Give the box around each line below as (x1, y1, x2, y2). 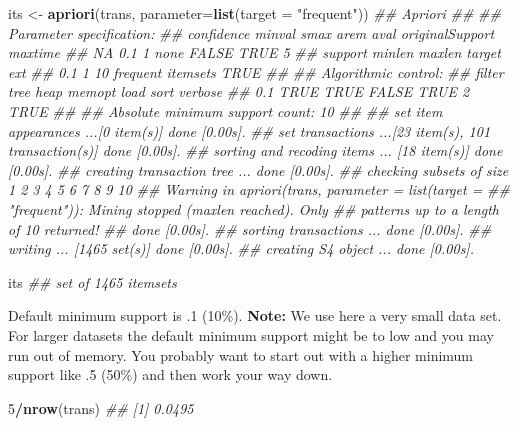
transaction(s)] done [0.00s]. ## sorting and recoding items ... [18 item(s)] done (8, 140, 503, 161)
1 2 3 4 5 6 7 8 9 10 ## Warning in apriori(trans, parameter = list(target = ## (8, 179, 510, 200)
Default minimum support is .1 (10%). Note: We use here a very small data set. (8, 305, 502, 326)
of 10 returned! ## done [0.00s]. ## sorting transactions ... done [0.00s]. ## (8, 218, 492, 239)
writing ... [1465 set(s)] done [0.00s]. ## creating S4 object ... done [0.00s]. (8, 238, 474, 259)
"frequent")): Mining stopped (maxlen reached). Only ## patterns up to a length (8, 198, 500, 219)
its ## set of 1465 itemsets (8, 271, 177, 292)
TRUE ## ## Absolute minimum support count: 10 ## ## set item (8, 100, 443, 121)
